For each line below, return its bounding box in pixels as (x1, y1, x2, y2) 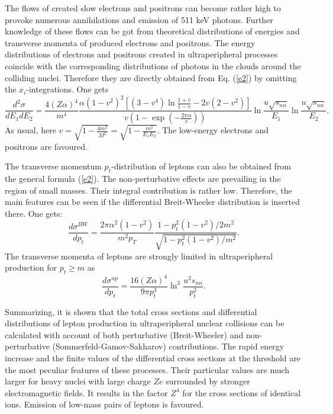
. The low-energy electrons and (157, 124, 269, 136)
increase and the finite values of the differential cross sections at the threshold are (5, 351, 301, 364)
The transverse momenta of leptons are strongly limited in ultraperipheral (5, 249, 273, 262)
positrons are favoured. (5, 140, 88, 152)
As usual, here (5, 124, 56, 136)
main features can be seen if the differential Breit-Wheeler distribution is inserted (5, 195, 300, 208)
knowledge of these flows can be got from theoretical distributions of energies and (5, 25, 300, 37)
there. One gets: (5, 207, 63, 219)
